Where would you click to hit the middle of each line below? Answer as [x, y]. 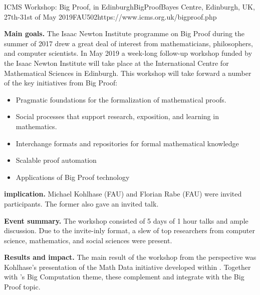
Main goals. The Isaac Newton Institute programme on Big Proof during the [124, 33]
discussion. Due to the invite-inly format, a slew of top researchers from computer [129, 230]
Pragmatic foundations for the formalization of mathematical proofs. [121, 99]
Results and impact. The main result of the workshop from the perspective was [130, 257]
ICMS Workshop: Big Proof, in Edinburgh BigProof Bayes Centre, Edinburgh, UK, [129, 7]
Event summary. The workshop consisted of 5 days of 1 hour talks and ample [126, 220]
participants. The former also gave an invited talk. [81, 203]
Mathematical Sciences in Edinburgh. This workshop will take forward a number [128, 73]
